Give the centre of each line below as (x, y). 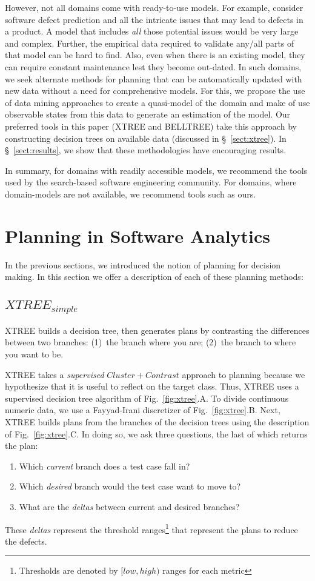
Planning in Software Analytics (138, 235)
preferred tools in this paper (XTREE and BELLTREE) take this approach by (151, 126)
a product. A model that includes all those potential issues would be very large (152, 31)
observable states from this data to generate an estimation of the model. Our (148, 114)
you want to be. (34, 354)
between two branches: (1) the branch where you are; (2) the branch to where (151, 342)
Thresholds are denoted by (68, 570)
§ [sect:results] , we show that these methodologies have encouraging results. (146, 150)
